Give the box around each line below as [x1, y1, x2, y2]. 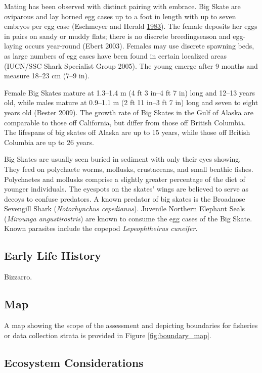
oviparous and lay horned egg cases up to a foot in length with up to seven [4, 11, 236, 21]
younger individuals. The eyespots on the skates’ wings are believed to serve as [4, 183, 248, 194]
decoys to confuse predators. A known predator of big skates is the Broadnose [4, 193, 245, 204]
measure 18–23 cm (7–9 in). [4, 70, 90, 81]
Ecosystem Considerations [4, 354, 144, 370]
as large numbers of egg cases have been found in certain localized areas [4, 50, 227, 61]
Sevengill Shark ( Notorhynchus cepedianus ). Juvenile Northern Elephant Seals [4, 203, 245, 214]
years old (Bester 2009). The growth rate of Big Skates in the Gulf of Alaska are [4, 107, 253, 117]
